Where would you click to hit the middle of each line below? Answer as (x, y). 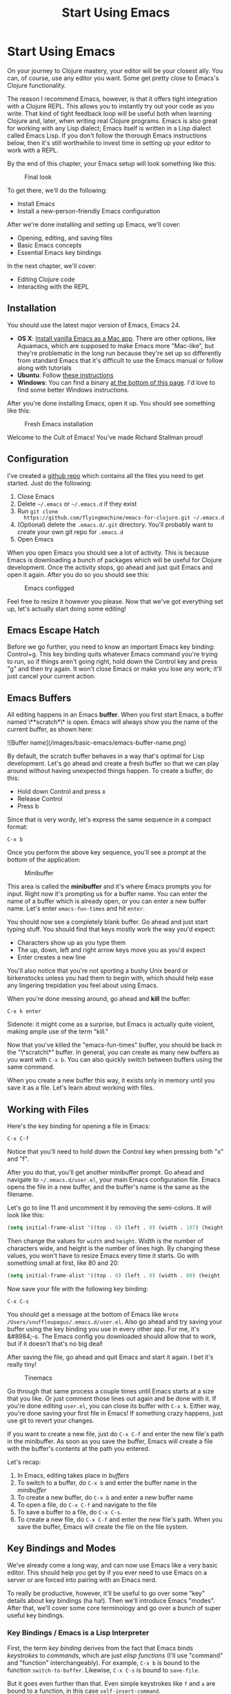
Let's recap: (24, 1462)
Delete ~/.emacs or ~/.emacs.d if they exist (77, 504)
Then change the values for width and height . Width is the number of (106, 1241)
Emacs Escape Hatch (53, 630)
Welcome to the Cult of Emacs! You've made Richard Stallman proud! (105, 437)
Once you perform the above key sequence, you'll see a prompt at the (107, 853)
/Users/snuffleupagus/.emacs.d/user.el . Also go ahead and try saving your (115, 1322)
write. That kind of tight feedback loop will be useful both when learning (110, 113)
